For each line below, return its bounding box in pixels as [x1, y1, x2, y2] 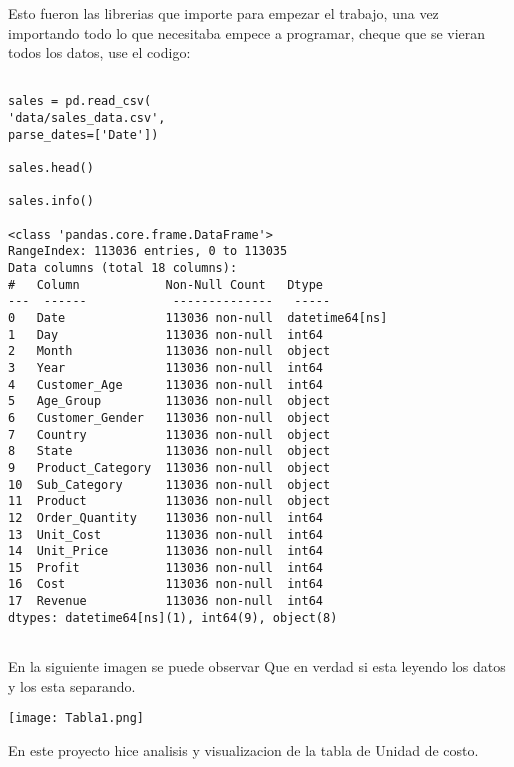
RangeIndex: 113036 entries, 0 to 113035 [8, 244, 288, 259]
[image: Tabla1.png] [8, 711, 145, 726]
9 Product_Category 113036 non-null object [8, 460, 331, 475]
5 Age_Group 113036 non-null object [8, 394, 331, 409]
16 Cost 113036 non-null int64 [8, 577, 323, 592]
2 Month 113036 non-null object [8, 344, 331, 359]
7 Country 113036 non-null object [8, 427, 331, 442]
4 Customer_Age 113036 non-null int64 [8, 377, 323, 392]
